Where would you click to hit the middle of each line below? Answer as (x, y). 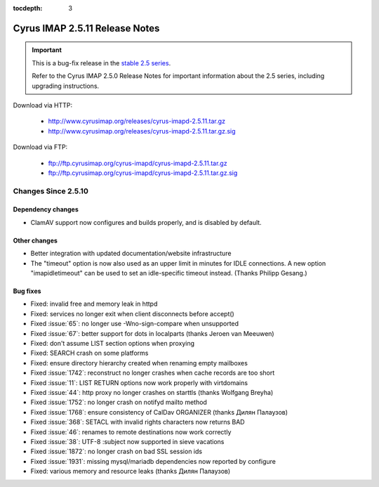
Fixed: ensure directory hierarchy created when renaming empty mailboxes (139, 363)
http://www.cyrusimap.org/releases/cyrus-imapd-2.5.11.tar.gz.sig (142, 131)
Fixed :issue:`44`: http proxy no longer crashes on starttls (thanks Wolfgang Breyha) (152, 392)
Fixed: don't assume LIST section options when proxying (113, 343)
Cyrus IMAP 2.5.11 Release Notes (86, 28)
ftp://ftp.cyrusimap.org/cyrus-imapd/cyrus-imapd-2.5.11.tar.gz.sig (143, 173)
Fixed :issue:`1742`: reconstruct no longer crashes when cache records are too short (153, 373)
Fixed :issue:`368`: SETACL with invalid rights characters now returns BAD (138, 422)
